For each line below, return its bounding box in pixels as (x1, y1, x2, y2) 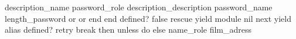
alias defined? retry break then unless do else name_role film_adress (5, 24, 252, 36)
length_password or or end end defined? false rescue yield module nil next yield (5, 12, 291, 24)
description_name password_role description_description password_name (5, 1, 273, 13)
